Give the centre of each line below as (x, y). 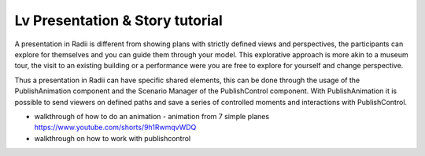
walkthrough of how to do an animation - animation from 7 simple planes (152, 116)
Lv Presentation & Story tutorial (119, 20)
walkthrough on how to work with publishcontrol (113, 138)
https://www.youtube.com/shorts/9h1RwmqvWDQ (115, 127)
